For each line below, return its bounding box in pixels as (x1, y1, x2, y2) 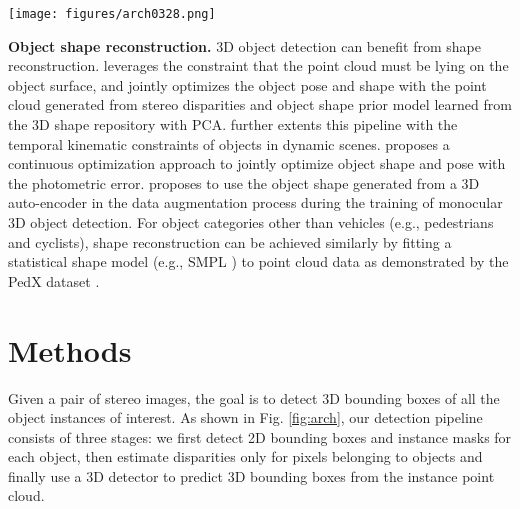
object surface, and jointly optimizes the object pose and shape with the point (8, 74, 487, 95)
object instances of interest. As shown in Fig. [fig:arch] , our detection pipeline (8, 407, 483, 428)
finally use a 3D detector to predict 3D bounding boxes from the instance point (8, 465, 495, 486)
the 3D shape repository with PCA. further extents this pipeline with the (8, 114, 458, 135)
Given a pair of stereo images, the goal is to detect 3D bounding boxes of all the (8, 387, 500, 408)
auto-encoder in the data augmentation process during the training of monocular (8, 192, 503, 213)
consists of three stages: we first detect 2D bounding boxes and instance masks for (8, 426, 512, 447)
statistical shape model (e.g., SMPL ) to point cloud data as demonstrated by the (8, 251, 509, 272)
